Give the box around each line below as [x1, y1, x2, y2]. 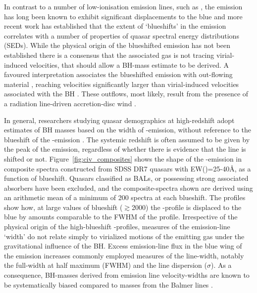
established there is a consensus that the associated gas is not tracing [4, 49, 214, 60]
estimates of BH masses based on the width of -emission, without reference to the [4, 125, 251, 135]
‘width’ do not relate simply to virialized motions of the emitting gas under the [4, 231, 245, 241]
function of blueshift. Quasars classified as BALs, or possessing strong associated [4, 173, 249, 183]
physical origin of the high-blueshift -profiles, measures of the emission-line [4, 221, 230, 232]
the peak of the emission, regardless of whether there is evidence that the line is [4, 144, 246, 154]
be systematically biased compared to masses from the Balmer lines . [4, 279, 213, 290]
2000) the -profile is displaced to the [132, 202, 242, 212]
